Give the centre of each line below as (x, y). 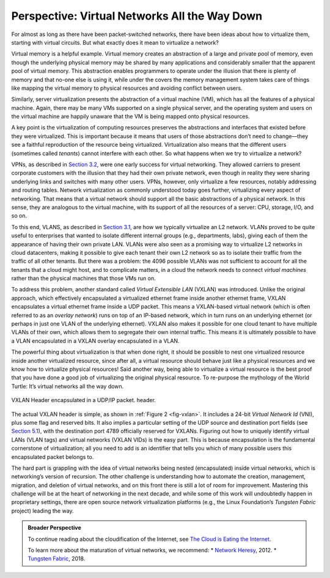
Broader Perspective (55, 528)
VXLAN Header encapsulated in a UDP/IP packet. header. (83, 400)
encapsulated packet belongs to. (53, 457)
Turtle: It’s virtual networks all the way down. (68, 386)
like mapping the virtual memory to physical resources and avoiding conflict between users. (127, 88)
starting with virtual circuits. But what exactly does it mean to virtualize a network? (115, 42)
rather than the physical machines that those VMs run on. (83, 279)
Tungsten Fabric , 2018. (57, 558)
